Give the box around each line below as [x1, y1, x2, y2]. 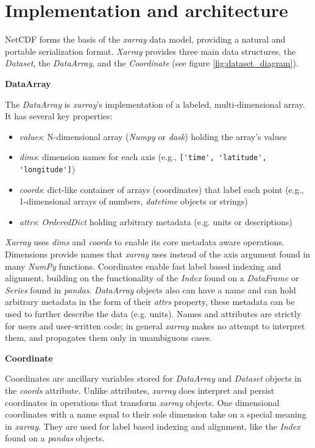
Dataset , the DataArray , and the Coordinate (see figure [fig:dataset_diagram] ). [5, 57, 299, 69]
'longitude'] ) [19, 162, 76, 175]
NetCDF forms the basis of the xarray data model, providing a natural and [5, 33, 286, 46]
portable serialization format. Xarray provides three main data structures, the [5, 44, 296, 57]
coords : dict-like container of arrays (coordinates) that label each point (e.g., [19, 183, 304, 195]
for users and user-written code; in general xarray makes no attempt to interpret [5, 319, 305, 332]
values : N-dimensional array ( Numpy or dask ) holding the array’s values [19, 130, 287, 142]
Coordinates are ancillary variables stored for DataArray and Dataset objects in [5, 372, 302, 385]
